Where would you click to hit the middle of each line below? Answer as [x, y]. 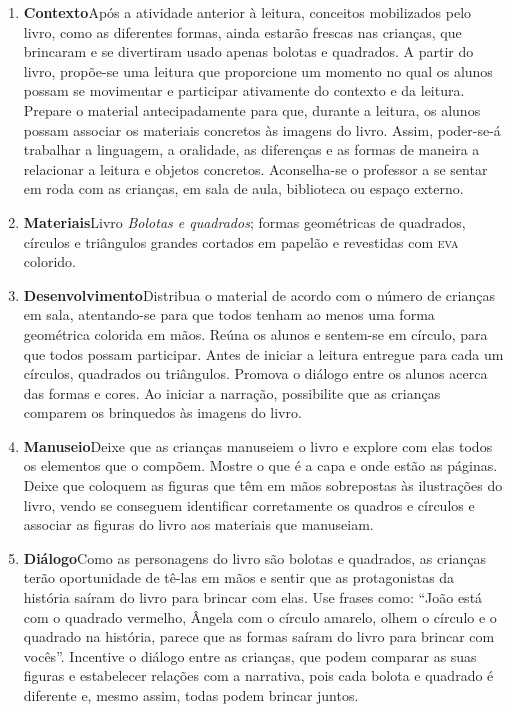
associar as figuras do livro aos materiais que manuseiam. [198, 524]
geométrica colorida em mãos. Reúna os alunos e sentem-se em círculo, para [255, 333]
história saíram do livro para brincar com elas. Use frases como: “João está [253, 597]
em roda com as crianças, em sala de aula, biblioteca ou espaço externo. [243, 188]
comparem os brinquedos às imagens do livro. [162, 412]
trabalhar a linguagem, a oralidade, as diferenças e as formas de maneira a [251, 149]
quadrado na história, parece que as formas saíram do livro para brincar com [259, 636]
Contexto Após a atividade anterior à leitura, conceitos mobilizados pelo [247, 12]
